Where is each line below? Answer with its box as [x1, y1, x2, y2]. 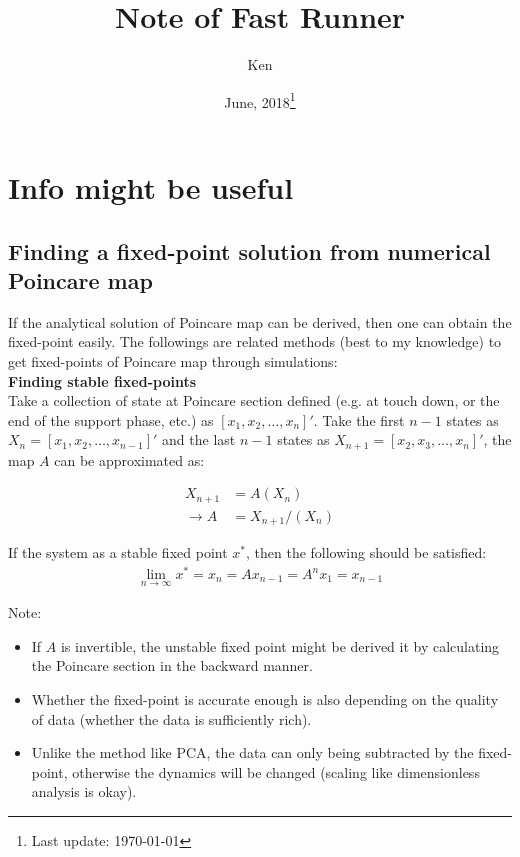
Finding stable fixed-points [8, 370, 197, 391]
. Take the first [313, 409, 405, 430]
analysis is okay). [31, 781, 137, 802]
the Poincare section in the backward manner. [31, 655, 313, 676]
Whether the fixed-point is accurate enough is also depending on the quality [31, 689, 499, 710]
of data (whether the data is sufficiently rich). [31, 708, 312, 729]
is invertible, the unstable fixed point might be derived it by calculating [60, 635, 500, 656]
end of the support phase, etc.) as [8, 409, 214, 430]
